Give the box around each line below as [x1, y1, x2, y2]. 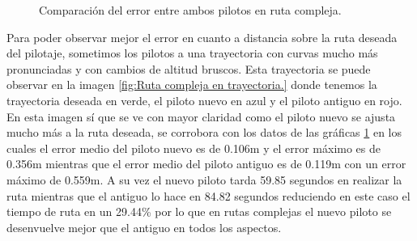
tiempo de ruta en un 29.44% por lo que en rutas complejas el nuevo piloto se [6, 203, 392, 220]
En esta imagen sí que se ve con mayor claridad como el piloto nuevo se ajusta [6, 108, 396, 125]
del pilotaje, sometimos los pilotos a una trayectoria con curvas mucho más [6, 44, 378, 61]
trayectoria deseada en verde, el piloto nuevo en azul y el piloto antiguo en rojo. [6, 91, 402, 108]
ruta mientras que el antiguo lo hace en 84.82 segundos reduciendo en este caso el [6, 187, 411, 204]
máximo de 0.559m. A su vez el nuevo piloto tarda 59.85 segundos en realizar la [6, 171, 402, 188]
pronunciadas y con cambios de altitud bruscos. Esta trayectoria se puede [6, 60, 371, 77]
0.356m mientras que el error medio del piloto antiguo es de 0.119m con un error [6, 155, 406, 172]
